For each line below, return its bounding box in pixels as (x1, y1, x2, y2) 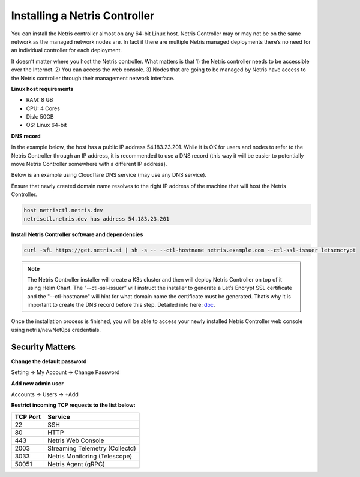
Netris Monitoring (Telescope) (47, 452, 132, 460)
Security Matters (11, 342, 76, 352)
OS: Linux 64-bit (26, 122, 67, 129)
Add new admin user (11, 379, 64, 387)
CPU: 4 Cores (26, 105, 60, 112)
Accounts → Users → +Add (11, 390, 79, 398)
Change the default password (11, 357, 87, 365)
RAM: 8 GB (26, 96, 53, 104)
